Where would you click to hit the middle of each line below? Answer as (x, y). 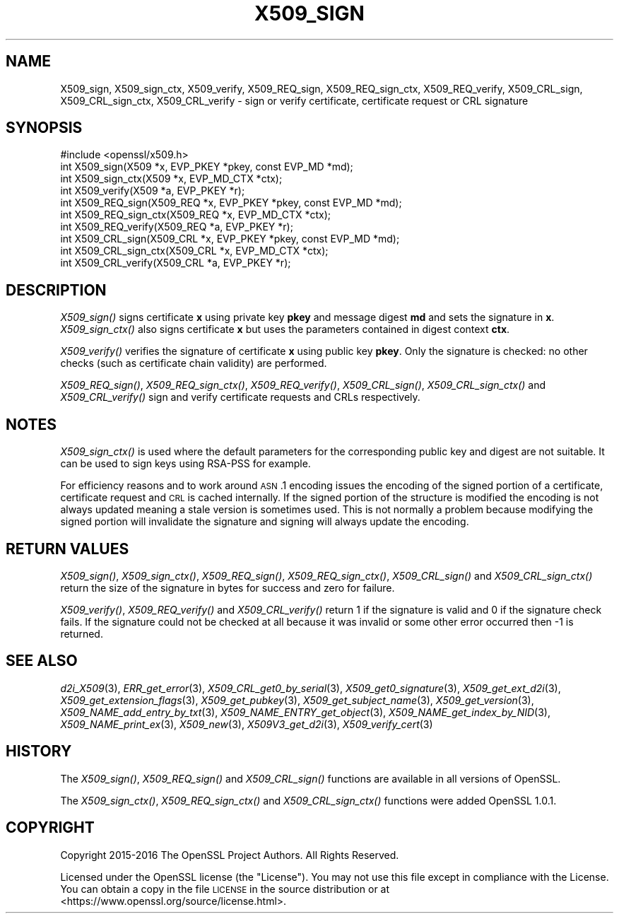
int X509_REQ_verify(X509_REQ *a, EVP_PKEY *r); (177, 227)
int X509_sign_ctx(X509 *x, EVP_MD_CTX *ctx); (171, 179)
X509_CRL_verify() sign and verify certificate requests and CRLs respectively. (240, 397)
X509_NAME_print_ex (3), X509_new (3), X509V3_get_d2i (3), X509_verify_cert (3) (247, 724)
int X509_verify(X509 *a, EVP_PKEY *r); (153, 191)
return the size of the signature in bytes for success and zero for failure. (228, 587)
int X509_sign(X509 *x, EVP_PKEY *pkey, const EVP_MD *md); (207, 167)
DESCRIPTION (56, 290)
